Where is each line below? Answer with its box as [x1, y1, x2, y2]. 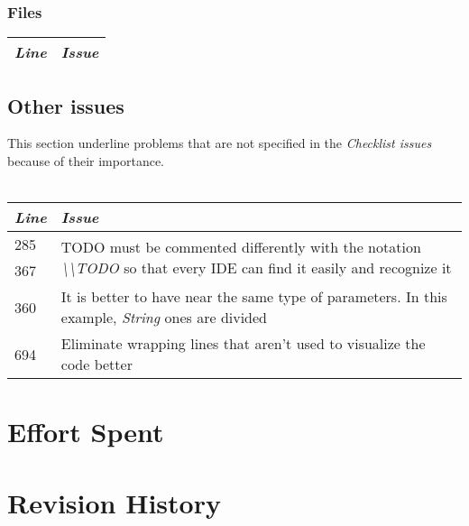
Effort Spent [7, 413, 164, 450]
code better [60, 354, 133, 375]
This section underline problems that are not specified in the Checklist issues [7, 134, 432, 152]
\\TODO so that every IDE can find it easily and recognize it [60, 257, 452, 279]
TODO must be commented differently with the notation [60, 236, 421, 258]
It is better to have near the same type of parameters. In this [60, 286, 447, 308]
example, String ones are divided [60, 307, 268, 328]
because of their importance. [7, 152, 164, 171]
